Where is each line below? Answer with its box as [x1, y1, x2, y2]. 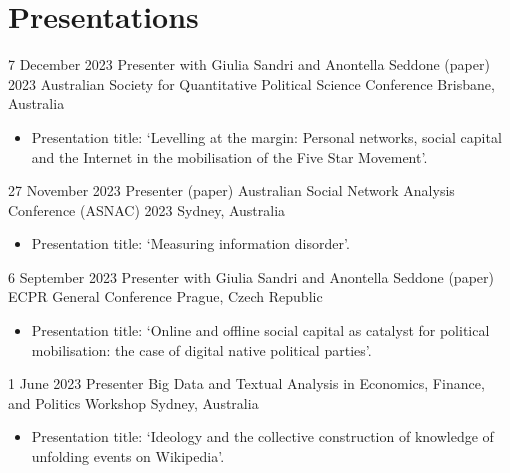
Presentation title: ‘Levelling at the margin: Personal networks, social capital [31, 126, 502, 147]
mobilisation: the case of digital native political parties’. [31, 339, 372, 360]
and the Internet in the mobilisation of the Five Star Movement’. [31, 146, 428, 167]
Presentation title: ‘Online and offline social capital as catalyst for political [31, 320, 490, 341]
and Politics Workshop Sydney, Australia [8, 392, 259, 413]
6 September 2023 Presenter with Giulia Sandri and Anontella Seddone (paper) [8, 266, 494, 287]
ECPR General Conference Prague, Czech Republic [8, 286, 323, 307]
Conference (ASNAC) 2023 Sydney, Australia [8, 199, 286, 220]
